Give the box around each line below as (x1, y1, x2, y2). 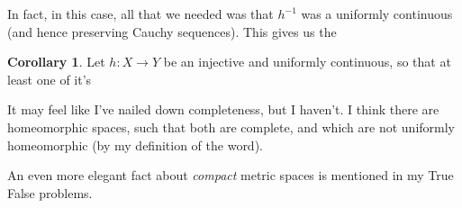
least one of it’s (7, 69, 92, 88)
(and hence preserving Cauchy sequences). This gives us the (7, 22, 337, 41)
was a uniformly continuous (301, 5, 453, 23)
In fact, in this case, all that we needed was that (7, 5, 274, 23)
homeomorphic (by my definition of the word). (7, 135, 263, 154)
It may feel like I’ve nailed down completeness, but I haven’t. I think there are (7, 100, 439, 119)
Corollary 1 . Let (7, 52, 105, 71)
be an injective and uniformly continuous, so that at (163, 52, 451, 71)
